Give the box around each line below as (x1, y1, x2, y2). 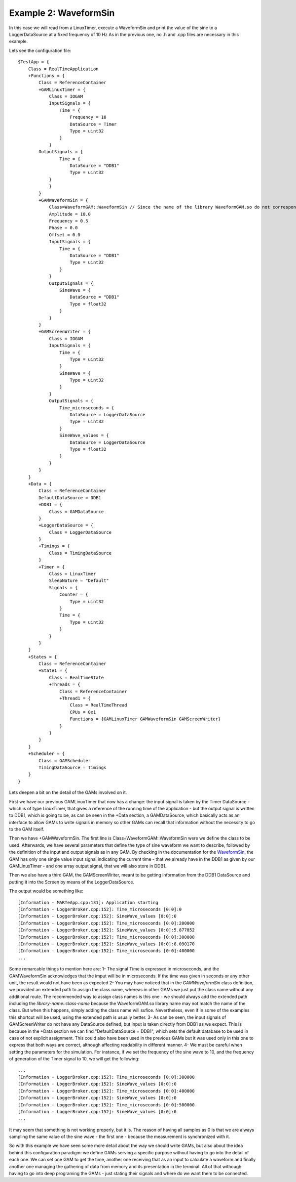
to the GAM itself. (9, 826, 44, 832)
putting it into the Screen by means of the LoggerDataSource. (9, 879, 135, 885)
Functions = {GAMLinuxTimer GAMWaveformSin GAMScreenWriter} (70, 716, 221, 722)
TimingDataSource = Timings (38, 764, 107, 770)
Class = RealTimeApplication (28, 66, 99, 72)
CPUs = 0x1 (70, 709, 96, 715)
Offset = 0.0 (49, 232, 81, 237)
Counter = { (59, 592, 88, 598)
